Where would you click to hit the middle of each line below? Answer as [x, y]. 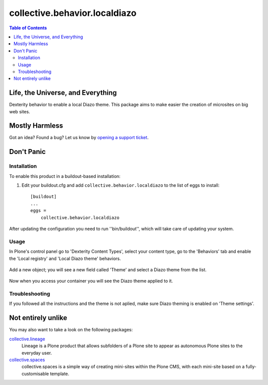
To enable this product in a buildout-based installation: [65, 176]
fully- [251, 367]
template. [60, 374]
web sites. [20, 111]
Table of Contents [28, 28]
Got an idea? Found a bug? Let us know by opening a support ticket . [79, 138]
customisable [35, 374]
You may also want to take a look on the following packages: [71, 330]
